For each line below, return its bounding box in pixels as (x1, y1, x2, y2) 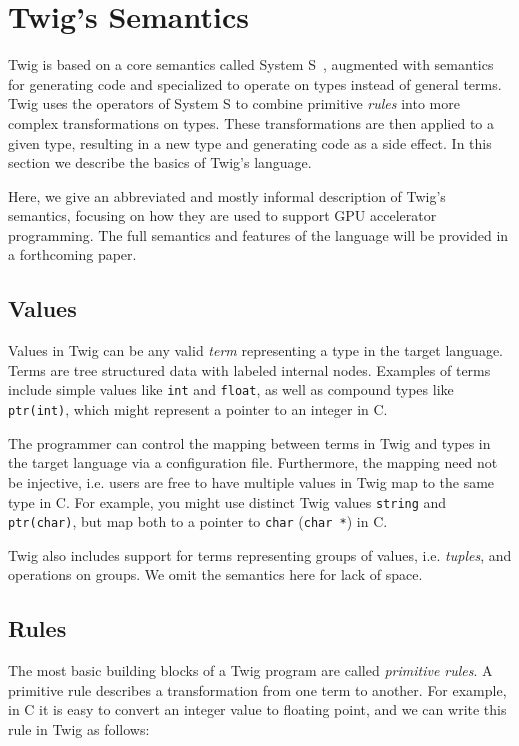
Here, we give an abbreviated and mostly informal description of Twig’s (8, 185, 446, 206)
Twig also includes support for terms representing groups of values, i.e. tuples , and (8, 544, 512, 565)
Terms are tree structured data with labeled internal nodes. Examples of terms (8, 359, 491, 380)
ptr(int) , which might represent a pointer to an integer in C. (8, 399, 388, 420)
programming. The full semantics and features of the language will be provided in (8, 224, 509, 245)
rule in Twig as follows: (8, 719, 150, 740)
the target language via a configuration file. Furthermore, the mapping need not (8, 452, 498, 473)
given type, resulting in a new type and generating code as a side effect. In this (8, 132, 492, 153)
